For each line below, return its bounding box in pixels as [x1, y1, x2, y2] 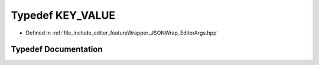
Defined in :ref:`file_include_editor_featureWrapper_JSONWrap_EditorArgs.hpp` [25, 29, 219, 36]
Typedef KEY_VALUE [11, 9, 115, 22]
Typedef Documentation [11, 45, 103, 54]
